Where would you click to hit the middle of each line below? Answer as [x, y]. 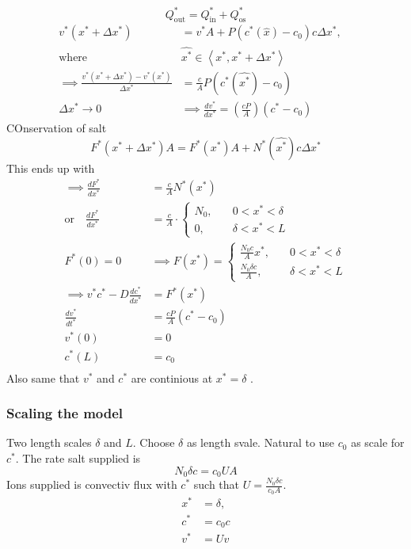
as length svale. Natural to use [261, 442]
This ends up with [51, 168]
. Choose [154, 442]
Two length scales [49, 442]
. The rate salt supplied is [78, 458]
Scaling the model [65, 413]
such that [217, 484]
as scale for [378, 442]
